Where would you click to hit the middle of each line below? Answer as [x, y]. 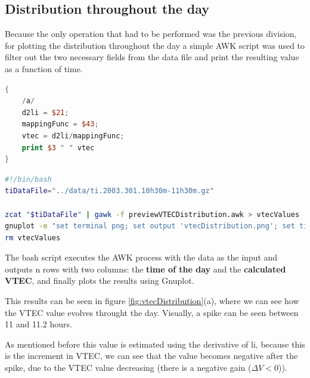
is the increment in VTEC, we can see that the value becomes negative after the [151, 356]
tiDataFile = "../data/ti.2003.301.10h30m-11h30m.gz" [109, 191]
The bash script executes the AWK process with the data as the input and [141, 257]
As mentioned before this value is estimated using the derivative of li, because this [155, 344]
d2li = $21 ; [45, 112]
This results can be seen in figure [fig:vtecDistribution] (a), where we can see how [152, 301]
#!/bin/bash [28, 179]
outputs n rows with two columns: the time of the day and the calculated [145, 269]
